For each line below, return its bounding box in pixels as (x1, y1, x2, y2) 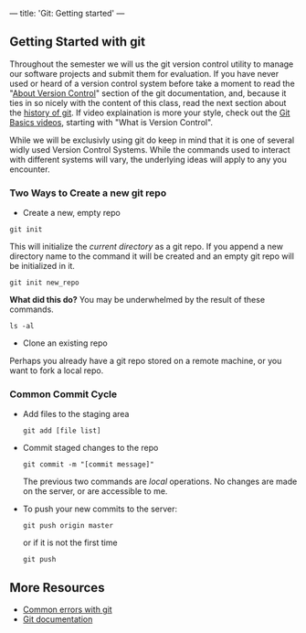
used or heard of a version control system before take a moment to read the (9, 78, 295, 89)
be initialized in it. (9, 261, 76, 272)
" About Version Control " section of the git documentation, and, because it (9, 87, 287, 99)
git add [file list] (22, 426, 101, 435)
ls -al (9, 322, 35, 331)
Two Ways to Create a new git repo (9, 187, 167, 199)
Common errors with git (22, 604, 112, 616)
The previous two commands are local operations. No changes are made (22, 476, 298, 488)
